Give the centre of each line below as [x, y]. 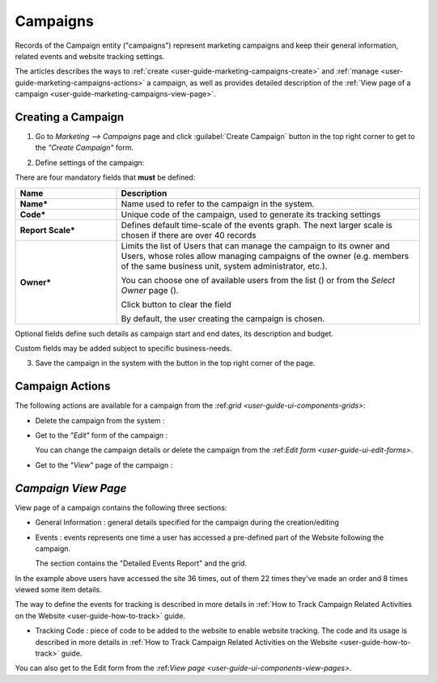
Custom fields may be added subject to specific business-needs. [123, 348]
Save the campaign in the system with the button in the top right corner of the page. [175, 363]
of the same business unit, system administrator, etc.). [224, 265]
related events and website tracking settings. [90, 56]
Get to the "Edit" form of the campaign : [102, 435]
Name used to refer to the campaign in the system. [218, 204]
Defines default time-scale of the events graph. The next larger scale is [257, 225]
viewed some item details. [58, 590]
